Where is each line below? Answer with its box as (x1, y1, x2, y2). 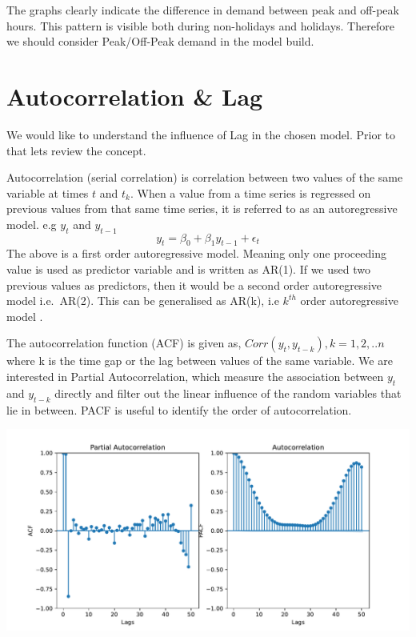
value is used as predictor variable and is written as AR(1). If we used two (6, 261, 370, 278)
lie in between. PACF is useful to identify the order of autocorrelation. (6, 401, 352, 418)
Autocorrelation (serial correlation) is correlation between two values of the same (6, 169, 403, 186)
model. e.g (6, 215, 57, 232)
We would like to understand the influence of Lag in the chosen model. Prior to (6, 126, 396, 142)
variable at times (6, 184, 89, 201)
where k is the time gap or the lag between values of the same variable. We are (6, 352, 393, 369)
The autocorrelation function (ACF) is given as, (6, 335, 242, 351)
